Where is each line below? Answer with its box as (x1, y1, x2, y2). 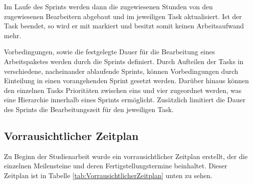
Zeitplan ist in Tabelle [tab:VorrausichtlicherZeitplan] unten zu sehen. (4, 170, 212, 180)
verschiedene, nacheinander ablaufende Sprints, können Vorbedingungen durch (4, 66, 238, 76)
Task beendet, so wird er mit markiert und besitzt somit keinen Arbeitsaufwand (4, 21, 244, 31)
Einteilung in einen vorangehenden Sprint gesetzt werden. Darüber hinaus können (4, 75, 249, 86)
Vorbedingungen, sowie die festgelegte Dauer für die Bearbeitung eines (4, 46, 215, 57)
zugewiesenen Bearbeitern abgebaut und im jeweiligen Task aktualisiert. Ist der (4, 11, 242, 21)
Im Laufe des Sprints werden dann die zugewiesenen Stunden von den (4, 1, 213, 11)
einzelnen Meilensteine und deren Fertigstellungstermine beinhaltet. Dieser (4, 161, 228, 171)
